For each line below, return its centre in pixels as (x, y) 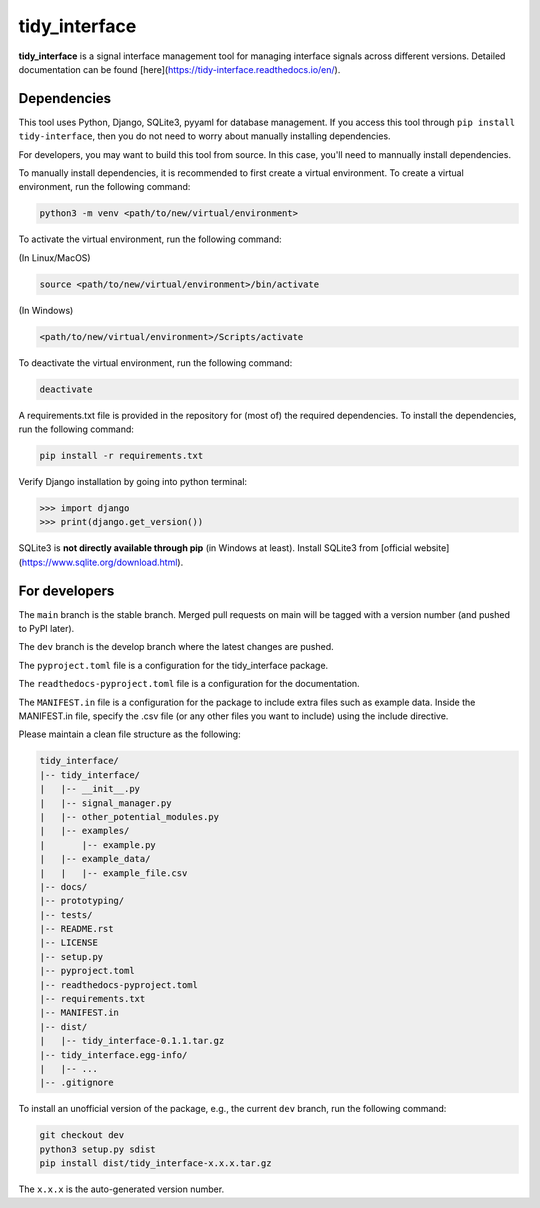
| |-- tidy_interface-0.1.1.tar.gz (132, 1041)
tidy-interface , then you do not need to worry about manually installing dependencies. (204, 136)
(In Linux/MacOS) (54, 257)
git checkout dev (82, 1135)
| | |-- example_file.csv (113, 873)
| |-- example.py (98, 844)
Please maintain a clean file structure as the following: (129, 734)
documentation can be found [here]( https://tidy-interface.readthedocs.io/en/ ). (179, 69)
